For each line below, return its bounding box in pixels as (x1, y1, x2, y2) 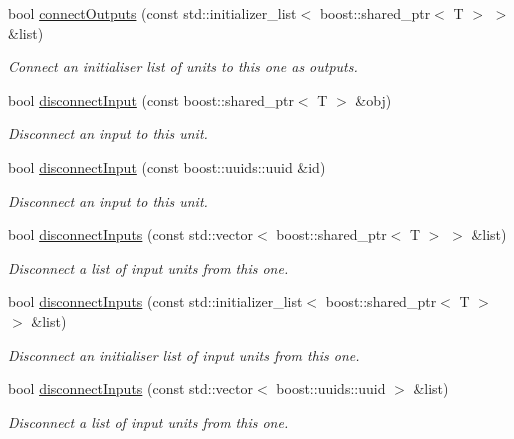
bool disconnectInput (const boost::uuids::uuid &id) (8, 156, 326, 177)
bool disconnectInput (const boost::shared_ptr (8, 89, 294, 110)
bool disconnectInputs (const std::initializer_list (8, 291, 303, 312)
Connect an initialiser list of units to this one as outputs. (8, 56, 358, 77)
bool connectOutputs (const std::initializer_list (8, 3, 297, 23)
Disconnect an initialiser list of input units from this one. (8, 344, 360, 365)
